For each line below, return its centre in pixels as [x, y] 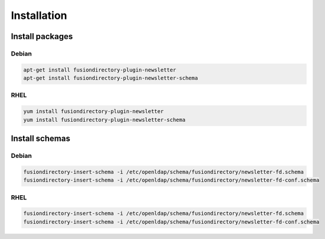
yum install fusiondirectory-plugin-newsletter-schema [104, 119]
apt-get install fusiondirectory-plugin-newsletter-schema [110, 78]
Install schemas [40, 139]
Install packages [42, 36]
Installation [39, 15]
